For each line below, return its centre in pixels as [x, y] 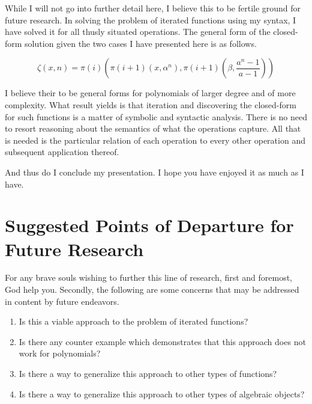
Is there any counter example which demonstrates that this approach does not [162, 341]
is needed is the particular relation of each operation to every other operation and [155, 140]
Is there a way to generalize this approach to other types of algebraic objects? [162, 393]
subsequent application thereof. [62, 152]
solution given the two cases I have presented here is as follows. [141, 43]
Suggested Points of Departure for [149, 225]
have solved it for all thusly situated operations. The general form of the [138, 32]
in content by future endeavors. [62, 301]
